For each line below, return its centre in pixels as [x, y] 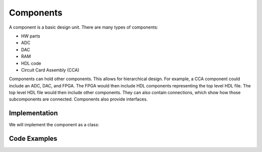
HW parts [31, 36]
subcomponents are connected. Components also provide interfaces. [78, 99]
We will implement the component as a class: [54, 125]
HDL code [31, 63]
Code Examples [33, 139]
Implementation [33, 113]
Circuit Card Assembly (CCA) [50, 70]
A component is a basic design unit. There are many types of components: [84, 27]
